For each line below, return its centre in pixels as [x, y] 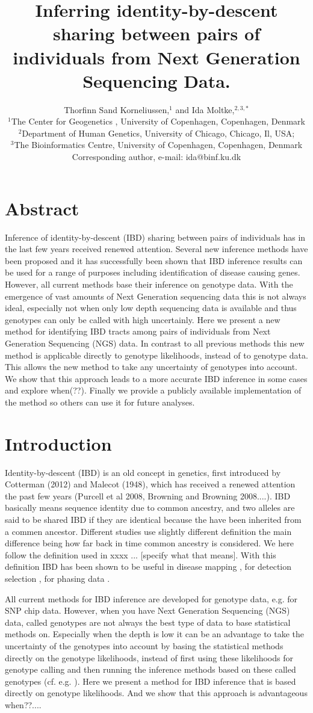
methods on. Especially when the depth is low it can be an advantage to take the [155, 634]
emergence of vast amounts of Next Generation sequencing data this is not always [156, 296]
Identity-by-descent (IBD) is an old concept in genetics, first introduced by [143, 472]
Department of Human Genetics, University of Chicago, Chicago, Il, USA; [158, 133]
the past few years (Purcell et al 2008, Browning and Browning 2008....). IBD [148, 495]
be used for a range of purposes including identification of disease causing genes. [153, 272]
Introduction [58, 443]
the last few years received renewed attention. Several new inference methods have [156, 249]
